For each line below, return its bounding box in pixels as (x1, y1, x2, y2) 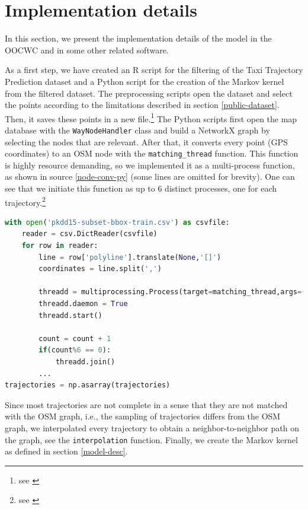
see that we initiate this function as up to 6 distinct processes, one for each (5, 182, 277, 195)
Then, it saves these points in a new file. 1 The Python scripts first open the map (5, 110, 297, 125)
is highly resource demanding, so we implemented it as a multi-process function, (5, 158, 295, 171)
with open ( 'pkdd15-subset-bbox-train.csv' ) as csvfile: (5, 218, 230, 227)
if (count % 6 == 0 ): (38, 346, 111, 355)
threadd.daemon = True (38, 300, 128, 308)
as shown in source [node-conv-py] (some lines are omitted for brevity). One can (5, 170, 295, 183)
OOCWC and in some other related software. (5, 43, 169, 56)
